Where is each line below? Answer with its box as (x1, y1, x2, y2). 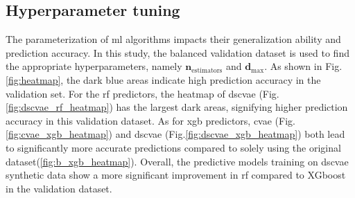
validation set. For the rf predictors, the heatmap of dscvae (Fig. (6, 86, 279, 100)
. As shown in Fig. (264, 59, 343, 73)
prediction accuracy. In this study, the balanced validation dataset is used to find (6, 45, 349, 60)
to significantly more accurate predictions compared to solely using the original (6, 140, 341, 154)
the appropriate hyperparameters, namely (6, 59, 182, 73)
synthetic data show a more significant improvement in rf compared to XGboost (6, 168, 346, 182)
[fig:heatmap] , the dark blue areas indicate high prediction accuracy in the (6, 72, 321, 87)
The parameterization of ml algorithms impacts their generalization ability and (6, 32, 341, 46)
